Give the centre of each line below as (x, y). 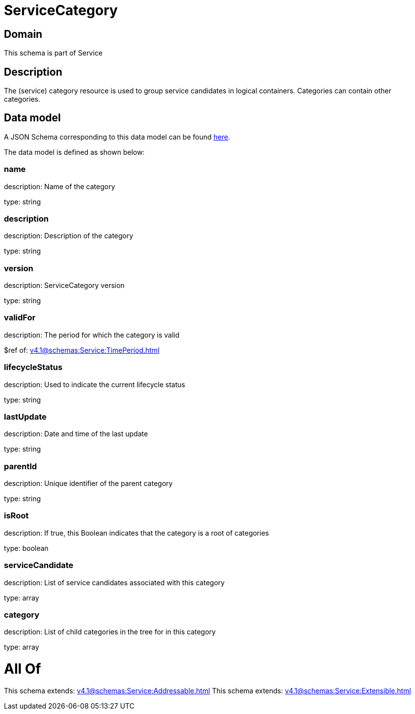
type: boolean (26, 548)
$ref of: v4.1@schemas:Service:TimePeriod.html (82, 350)
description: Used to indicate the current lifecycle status (95, 384)
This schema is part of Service (53, 53)
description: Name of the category (60, 186)
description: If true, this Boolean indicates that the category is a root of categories (137, 533)
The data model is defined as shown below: (74, 152)
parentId (21, 466)
